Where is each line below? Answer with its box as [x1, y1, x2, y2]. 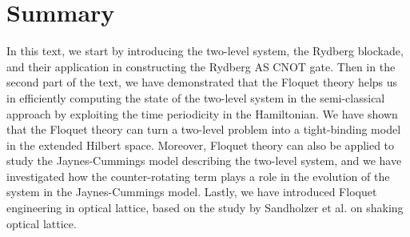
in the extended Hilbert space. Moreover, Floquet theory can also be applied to [6, 136, 395, 153]
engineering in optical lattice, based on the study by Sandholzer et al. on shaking [6, 199, 404, 216]
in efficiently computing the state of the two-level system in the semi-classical [6, 89, 385, 106]
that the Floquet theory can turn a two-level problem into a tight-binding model [6, 121, 401, 138]
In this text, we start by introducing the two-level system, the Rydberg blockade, [6, 42, 404, 59]
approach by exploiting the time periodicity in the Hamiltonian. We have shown [6, 105, 398, 122]
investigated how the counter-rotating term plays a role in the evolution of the [6, 167, 390, 184]
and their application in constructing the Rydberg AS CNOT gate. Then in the [6, 58, 396, 74]
